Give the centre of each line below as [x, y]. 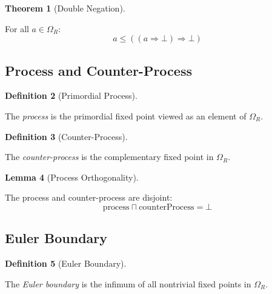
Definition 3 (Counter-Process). [66, 136]
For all [17, 28]
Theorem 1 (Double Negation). [65, 8]
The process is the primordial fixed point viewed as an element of [126, 115]
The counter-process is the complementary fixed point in [109, 157]
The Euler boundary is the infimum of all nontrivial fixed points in [128, 283]
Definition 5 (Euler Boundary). [66, 263]
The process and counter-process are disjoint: [89, 197]
